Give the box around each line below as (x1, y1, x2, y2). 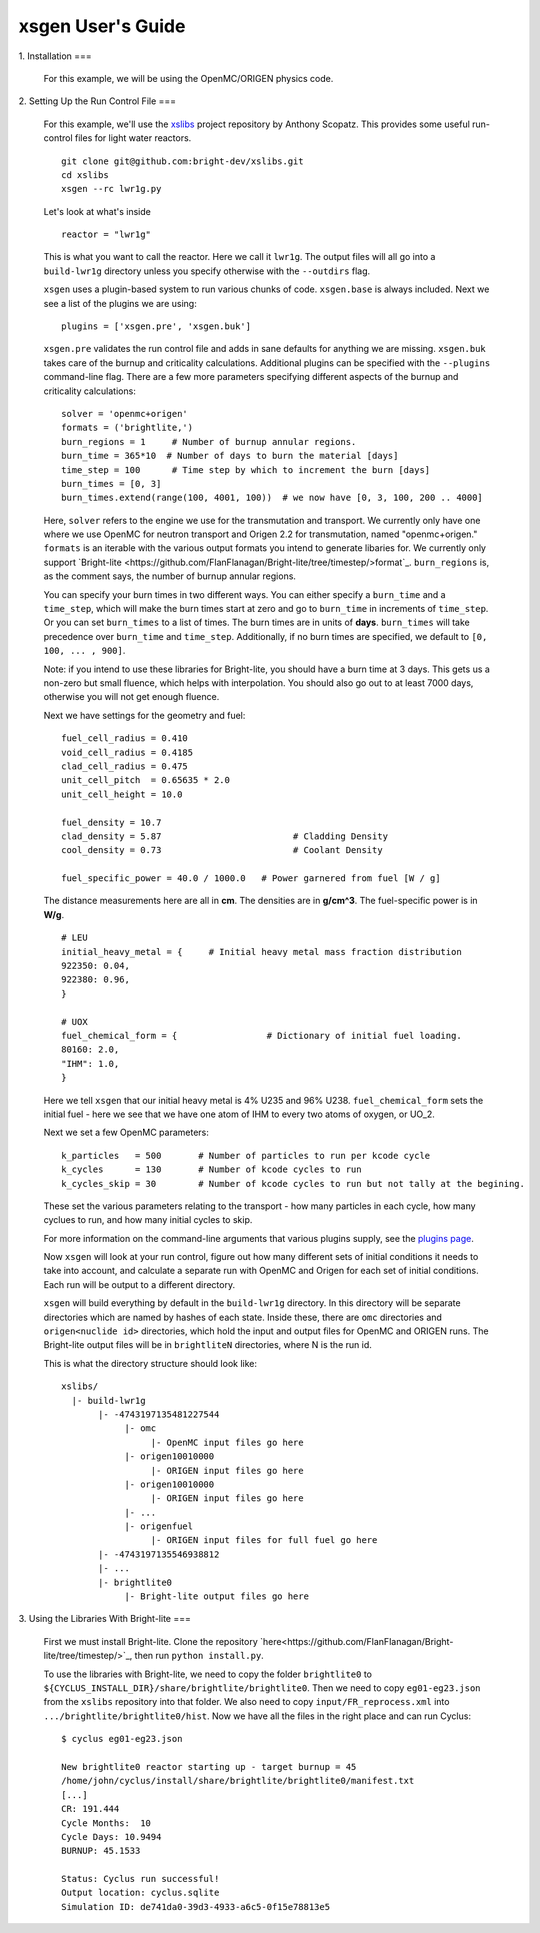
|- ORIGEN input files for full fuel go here (150, 1535, 378, 1546)
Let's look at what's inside (43, 205, 152, 217)
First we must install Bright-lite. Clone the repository (43, 1635, 259, 1647)
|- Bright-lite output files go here (124, 1591, 310, 1602)
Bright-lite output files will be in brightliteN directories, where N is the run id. (43, 1339, 372, 1351)
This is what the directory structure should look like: (43, 1357, 258, 1369)
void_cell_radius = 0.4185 (61, 746, 194, 758)
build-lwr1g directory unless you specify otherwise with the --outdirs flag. (43, 265, 371, 277)
